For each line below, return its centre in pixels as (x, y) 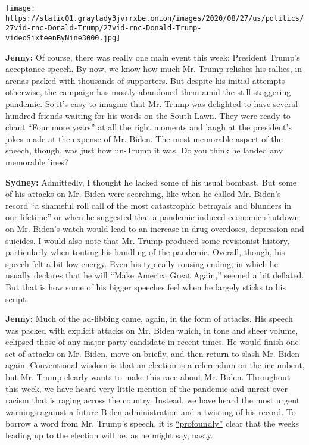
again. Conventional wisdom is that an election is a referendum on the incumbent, (155, 365)
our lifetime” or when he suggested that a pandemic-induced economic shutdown (152, 217)
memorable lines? (37, 162)
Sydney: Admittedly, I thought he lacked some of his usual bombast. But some (151, 182)
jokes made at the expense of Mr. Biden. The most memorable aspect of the (144, 138)
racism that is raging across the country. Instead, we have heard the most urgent (153, 400)
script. (17, 298)
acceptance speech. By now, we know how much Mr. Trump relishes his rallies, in (154, 69)
